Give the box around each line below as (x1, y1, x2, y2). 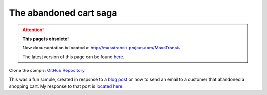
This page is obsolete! (22, 36, 69, 42)
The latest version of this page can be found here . (22, 54, 125, 60)
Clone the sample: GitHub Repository (9, 68, 85, 73)
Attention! (22, 27, 44, 33)
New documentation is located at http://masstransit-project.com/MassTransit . (22, 45, 180, 51)
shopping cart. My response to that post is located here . (9, 83, 124, 89)
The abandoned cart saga (9, 7, 117, 18)
